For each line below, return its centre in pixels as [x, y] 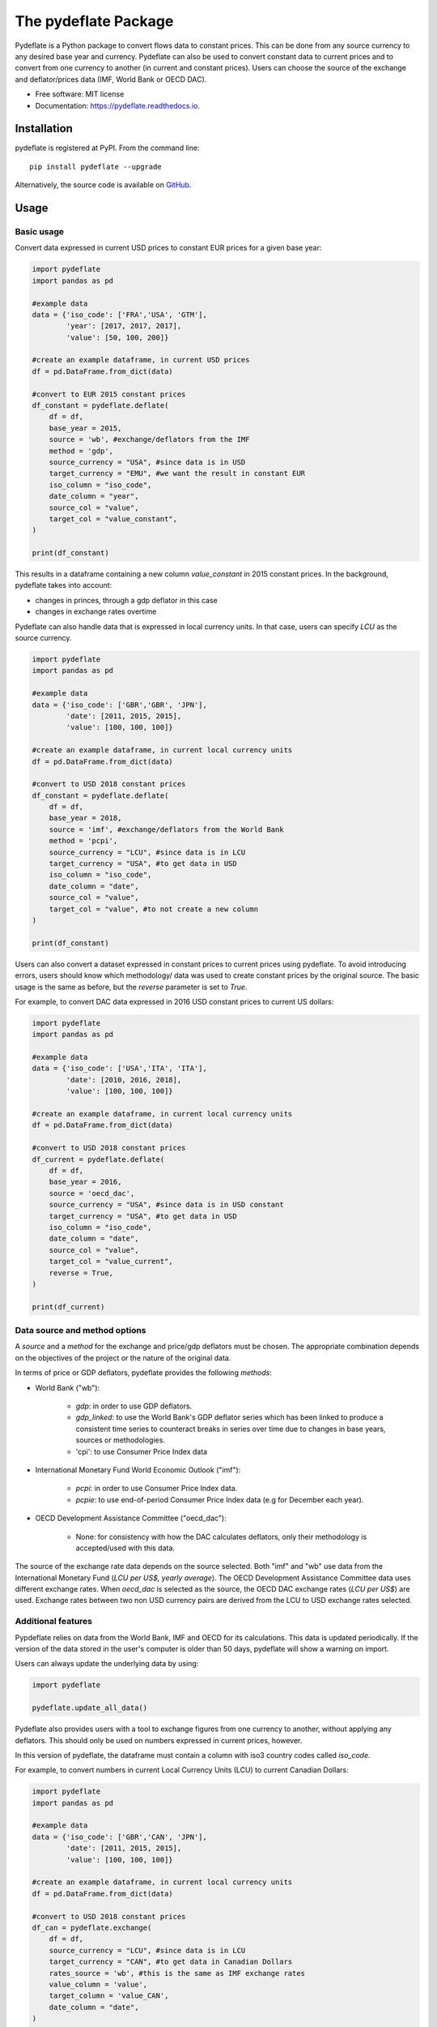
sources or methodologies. [121, 1440]
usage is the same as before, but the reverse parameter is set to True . [131, 987]
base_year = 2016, [85, 1182]
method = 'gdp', [81, 451]
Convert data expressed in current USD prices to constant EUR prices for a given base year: [168, 248]
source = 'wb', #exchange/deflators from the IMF [149, 439]
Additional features [54, 1622]
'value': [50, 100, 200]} [117, 337]
